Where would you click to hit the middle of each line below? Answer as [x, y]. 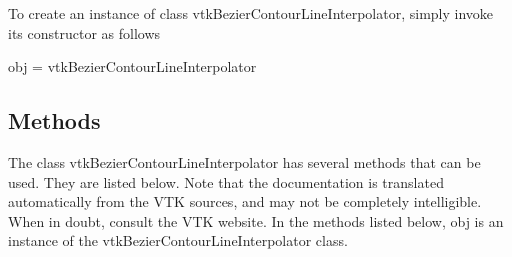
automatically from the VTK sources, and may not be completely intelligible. [245, 201]
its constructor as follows [84, 32]
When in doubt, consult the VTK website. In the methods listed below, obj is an [256, 220]
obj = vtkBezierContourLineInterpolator [132, 66]
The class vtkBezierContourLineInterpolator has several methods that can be [244, 161]
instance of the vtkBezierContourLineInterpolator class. [178, 240]
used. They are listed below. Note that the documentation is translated [226, 181]
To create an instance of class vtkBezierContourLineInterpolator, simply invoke [251, 13]
